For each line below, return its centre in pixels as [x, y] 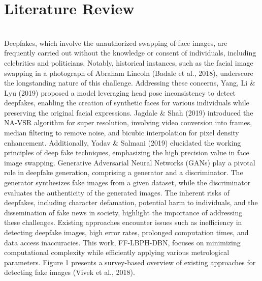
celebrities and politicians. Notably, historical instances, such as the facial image [129, 62]
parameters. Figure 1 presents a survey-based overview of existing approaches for [130, 262]
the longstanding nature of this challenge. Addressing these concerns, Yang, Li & [130, 83]
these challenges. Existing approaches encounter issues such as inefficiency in [123, 222]
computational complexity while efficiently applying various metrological [117, 252]
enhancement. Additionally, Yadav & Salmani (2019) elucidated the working [123, 142]
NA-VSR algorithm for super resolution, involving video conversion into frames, [128, 122]
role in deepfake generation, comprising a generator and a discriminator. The [124, 172]
